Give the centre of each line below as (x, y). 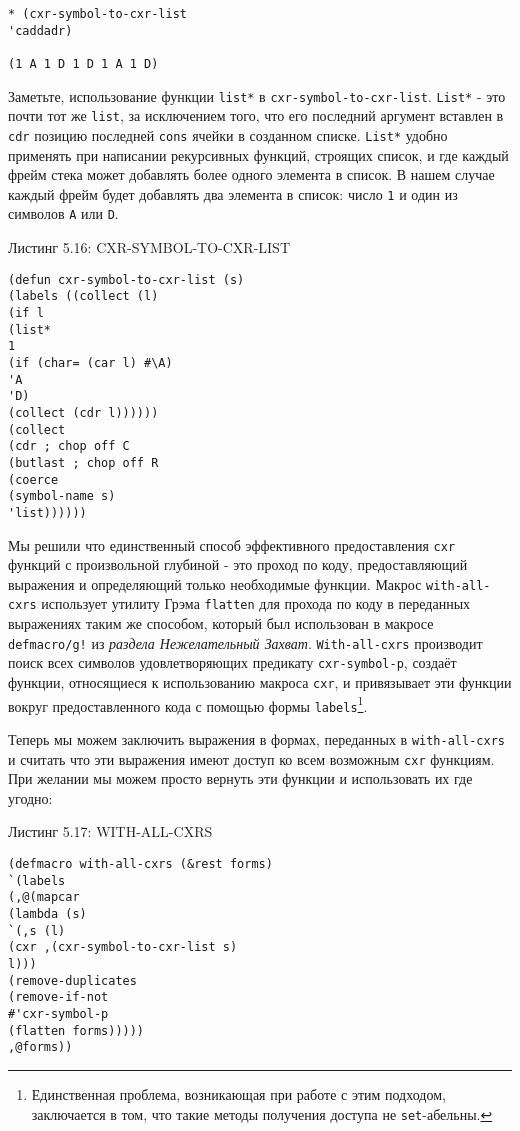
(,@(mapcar (44, 897)
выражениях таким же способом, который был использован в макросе (221, 623)
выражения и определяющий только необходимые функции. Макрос (215, 583)
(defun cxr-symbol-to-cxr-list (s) (126, 279)
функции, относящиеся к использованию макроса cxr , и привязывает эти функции (260, 682)
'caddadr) (40, 30)
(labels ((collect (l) (83, 296)
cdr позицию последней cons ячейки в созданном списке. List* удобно (228, 134)
